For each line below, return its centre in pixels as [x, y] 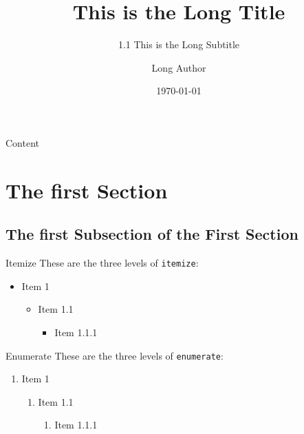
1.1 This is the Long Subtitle [179, 44]
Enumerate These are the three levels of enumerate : [115, 355]
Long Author [179, 67]
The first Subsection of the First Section [152, 234]
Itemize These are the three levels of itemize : [102, 263]
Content [22, 142]
